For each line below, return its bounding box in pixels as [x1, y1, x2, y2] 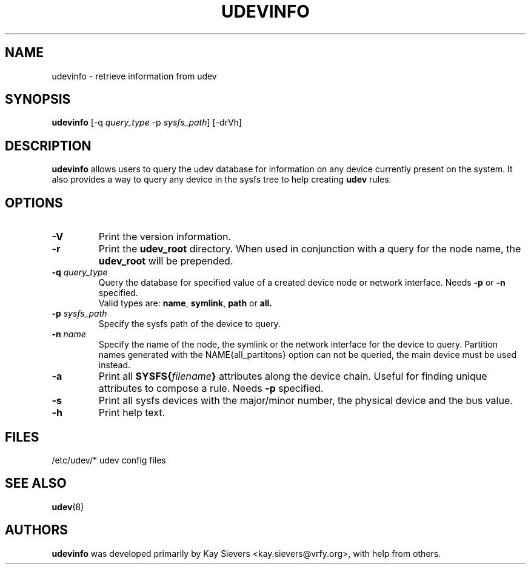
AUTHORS [5, 522, 68, 538]
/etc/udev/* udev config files [52, 454, 166, 465]
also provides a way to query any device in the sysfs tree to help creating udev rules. [52, 174, 392, 185]
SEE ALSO [5, 476, 67, 491]
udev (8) [52, 501, 84, 512]
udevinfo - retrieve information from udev [52, 70, 217, 81]
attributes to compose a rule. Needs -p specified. [98, 382, 324, 395]
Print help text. [98, 406, 165, 419]
